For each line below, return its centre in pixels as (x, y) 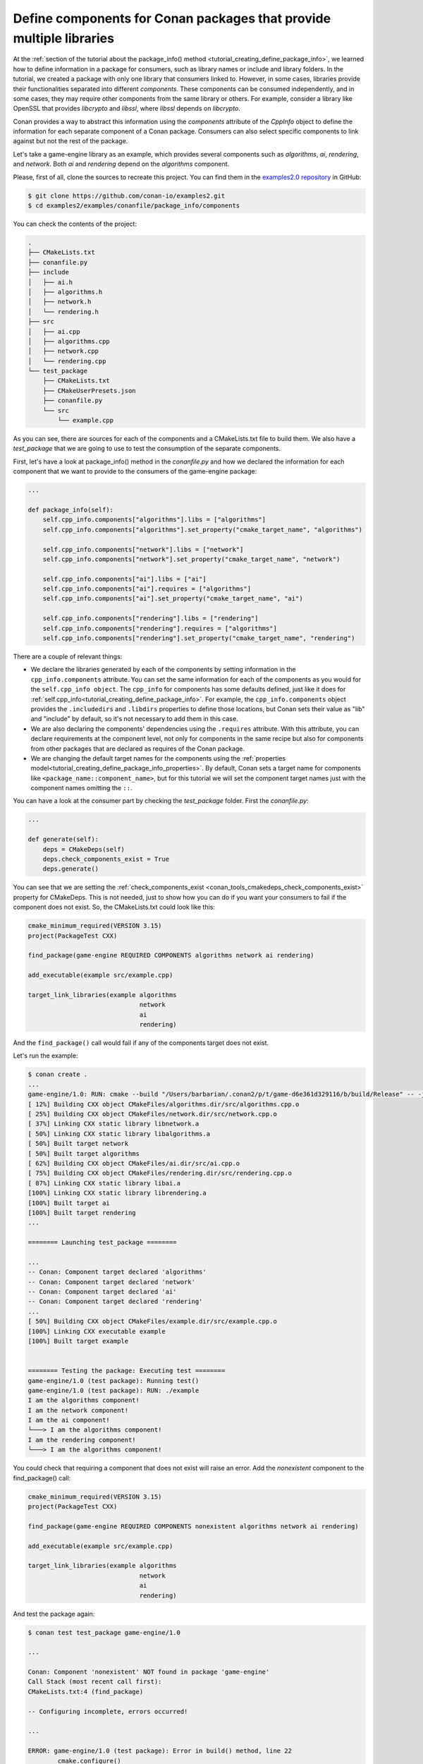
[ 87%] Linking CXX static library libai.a (104, 1183)
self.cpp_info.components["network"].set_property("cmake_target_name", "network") (191, 559)
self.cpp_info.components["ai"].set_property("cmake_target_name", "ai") (173, 599)
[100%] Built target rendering (82, 1213)
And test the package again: (54, 1614)
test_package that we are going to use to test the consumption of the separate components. (147, 449)
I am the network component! (78, 1410)
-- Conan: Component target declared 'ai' (102, 1292)
